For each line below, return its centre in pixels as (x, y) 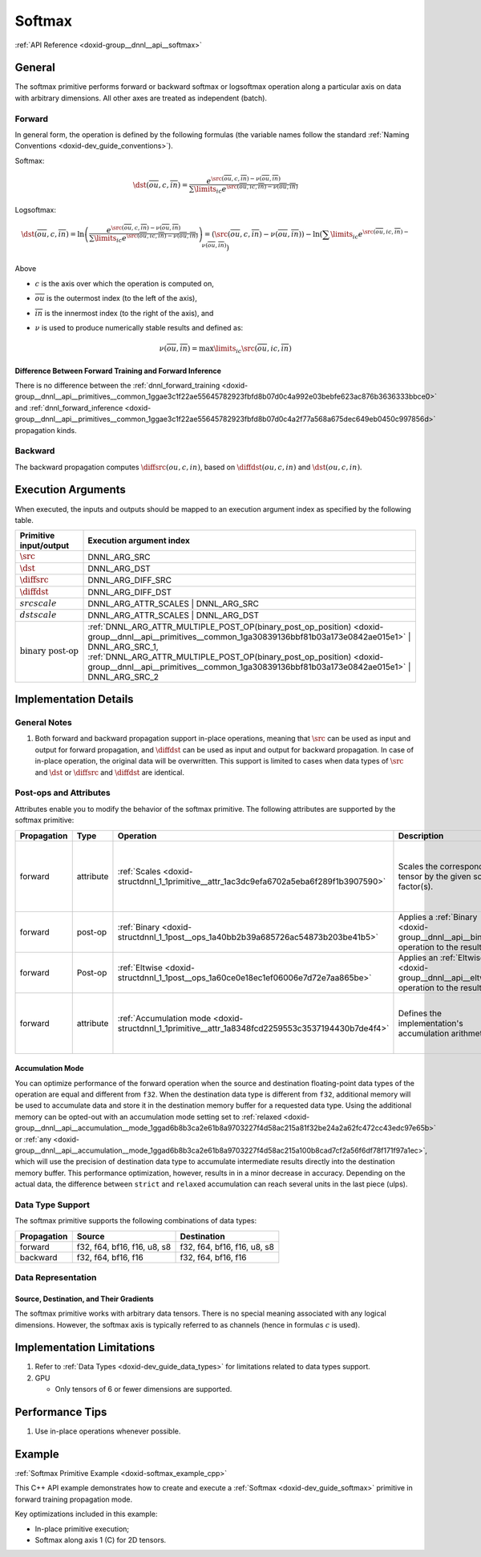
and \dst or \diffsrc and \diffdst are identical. (109, 772)
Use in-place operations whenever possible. (108, 1431)
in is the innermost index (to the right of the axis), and (124, 313)
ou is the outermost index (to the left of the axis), (116, 298)
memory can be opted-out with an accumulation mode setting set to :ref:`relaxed (148, 1117)
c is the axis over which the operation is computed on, (124, 283)
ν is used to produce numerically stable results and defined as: (139, 328)
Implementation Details (74, 699)
